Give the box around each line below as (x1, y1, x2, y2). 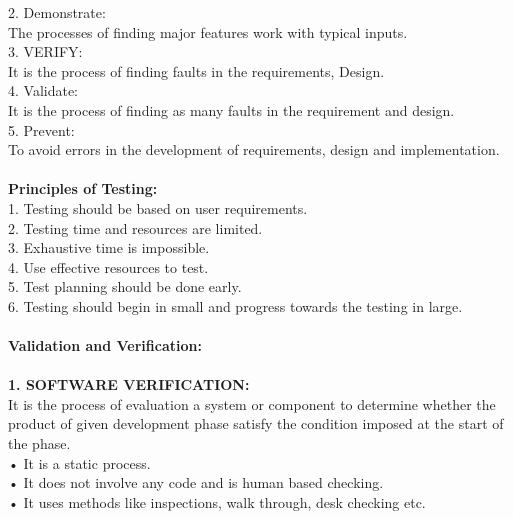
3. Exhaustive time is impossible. (8, 237, 210, 258)
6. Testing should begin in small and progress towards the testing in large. (8, 295, 463, 316)
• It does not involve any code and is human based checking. (8, 472, 384, 493)
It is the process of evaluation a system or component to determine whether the (8, 393, 496, 414)
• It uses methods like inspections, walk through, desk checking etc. (8, 491, 426, 512)
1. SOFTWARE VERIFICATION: (8, 374, 250, 395)
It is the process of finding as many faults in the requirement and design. (8, 99, 455, 120)
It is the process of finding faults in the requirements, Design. (8, 60, 385, 81)
